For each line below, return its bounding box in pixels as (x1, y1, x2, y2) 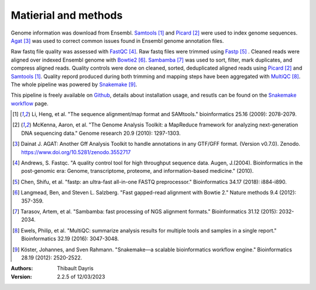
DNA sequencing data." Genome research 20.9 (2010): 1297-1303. (21, 129, 181, 137)
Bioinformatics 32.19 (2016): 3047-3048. (21, 235, 119, 243)
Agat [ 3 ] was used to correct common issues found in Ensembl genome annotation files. (11, 37, 224, 44)
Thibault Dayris (57, 265, 94, 272)
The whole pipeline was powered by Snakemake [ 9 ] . (11, 81, 138, 88)
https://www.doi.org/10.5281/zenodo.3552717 (21, 148, 131, 155)
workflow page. (11, 100, 49, 107)
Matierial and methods (11, 9, 123, 22)
